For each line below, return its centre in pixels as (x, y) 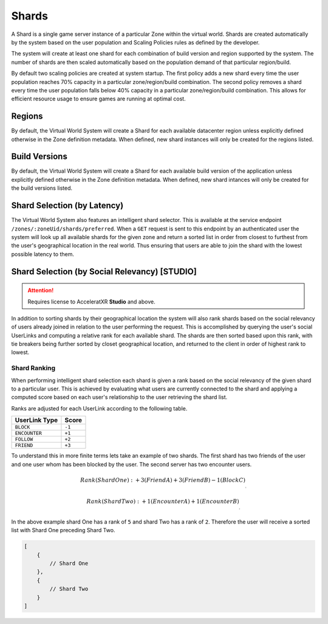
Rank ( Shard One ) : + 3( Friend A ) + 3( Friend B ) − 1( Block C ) (163, 480)
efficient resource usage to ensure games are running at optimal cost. (98, 99)
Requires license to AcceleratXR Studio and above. (91, 302)
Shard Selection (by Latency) (67, 206)
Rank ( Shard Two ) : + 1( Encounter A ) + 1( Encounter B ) (162, 501)
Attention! (41, 290)
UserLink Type (36, 420)
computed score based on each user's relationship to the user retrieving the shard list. (119, 397)
